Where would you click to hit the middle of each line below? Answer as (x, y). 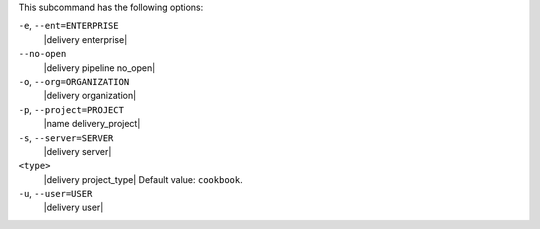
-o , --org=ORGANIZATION (74, 81)
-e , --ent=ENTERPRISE (68, 26)
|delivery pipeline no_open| (99, 67)
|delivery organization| (90, 96)
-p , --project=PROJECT (71, 109)
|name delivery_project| (92, 124)
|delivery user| (73, 207)
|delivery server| (77, 151)
